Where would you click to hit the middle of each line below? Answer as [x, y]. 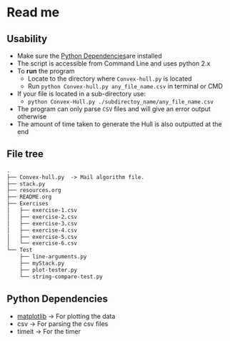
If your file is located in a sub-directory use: [81, 94]
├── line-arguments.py [53, 257]
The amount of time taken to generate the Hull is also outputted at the [119, 124]
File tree [25, 154]
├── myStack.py [42, 264]
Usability [27, 39]
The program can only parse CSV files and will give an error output [114, 109]
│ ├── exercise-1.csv [42, 210]
